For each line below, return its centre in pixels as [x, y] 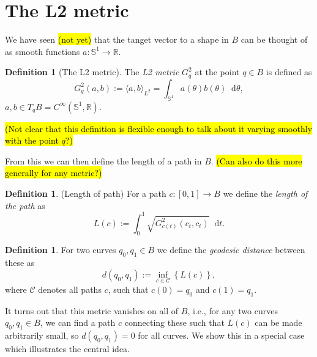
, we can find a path [78, 322]
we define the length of [265, 193]
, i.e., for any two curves [233, 310]
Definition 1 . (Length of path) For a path [86, 193]
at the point [217, 72]
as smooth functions [43, 51]
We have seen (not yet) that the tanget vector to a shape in [117, 39]
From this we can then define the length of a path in [103, 160]
